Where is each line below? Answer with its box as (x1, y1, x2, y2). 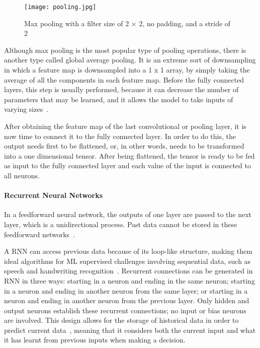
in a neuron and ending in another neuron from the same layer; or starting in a (4, 285, 248, 296)
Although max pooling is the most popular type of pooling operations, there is (4, 44, 246, 55)
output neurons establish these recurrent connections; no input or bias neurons (4, 305, 246, 315)
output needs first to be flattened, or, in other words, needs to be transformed (4, 141, 244, 151)
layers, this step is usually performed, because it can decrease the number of (4, 84, 239, 95)
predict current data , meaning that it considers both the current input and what (4, 324, 256, 335)
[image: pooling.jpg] (24, 4, 97, 11)
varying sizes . (4, 104, 49, 114)
